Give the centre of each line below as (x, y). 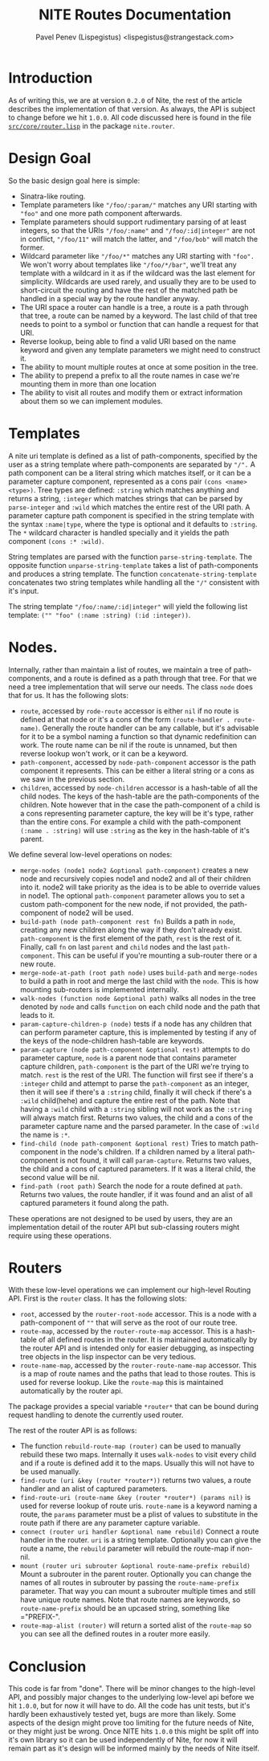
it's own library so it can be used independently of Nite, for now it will (123, 1740)
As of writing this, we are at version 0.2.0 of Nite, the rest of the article (125, 100)
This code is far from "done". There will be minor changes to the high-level (132, 1689)
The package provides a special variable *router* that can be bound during (134, 1407)
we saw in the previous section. (72, 779)
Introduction (51, 78)
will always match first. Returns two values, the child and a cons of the (137, 1117)
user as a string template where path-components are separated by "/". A (132, 464)
